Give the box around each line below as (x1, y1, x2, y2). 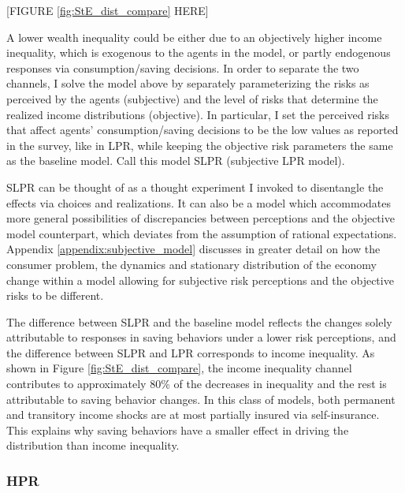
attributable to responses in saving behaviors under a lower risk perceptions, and (6, 329, 396, 345)
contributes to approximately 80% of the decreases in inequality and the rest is (6, 375, 387, 392)
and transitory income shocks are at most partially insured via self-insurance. (6, 406, 380, 423)
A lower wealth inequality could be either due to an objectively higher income (6, 28, 382, 45)
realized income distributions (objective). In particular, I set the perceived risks (6, 106, 389, 122)
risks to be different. (6, 287, 104, 304)
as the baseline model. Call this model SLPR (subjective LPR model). (6, 152, 345, 169)
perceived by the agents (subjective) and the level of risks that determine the (6, 90, 378, 106)
